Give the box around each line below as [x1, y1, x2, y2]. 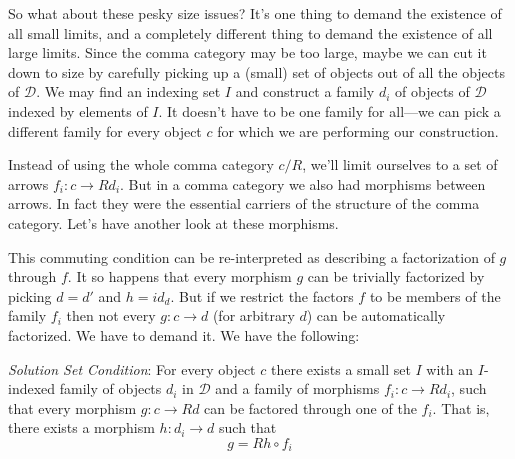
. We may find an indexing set [36, 81, 221, 102]
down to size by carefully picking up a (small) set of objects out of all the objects [8, 61, 506, 82]
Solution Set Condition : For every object [8, 358, 256, 379]
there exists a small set [270, 358, 411, 379]
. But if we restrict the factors [170, 285, 354, 306]
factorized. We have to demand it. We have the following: [8, 324, 360, 345]
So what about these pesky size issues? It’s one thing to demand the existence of [8, 3, 502, 23]
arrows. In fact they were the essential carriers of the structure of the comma [8, 193, 480, 214]
